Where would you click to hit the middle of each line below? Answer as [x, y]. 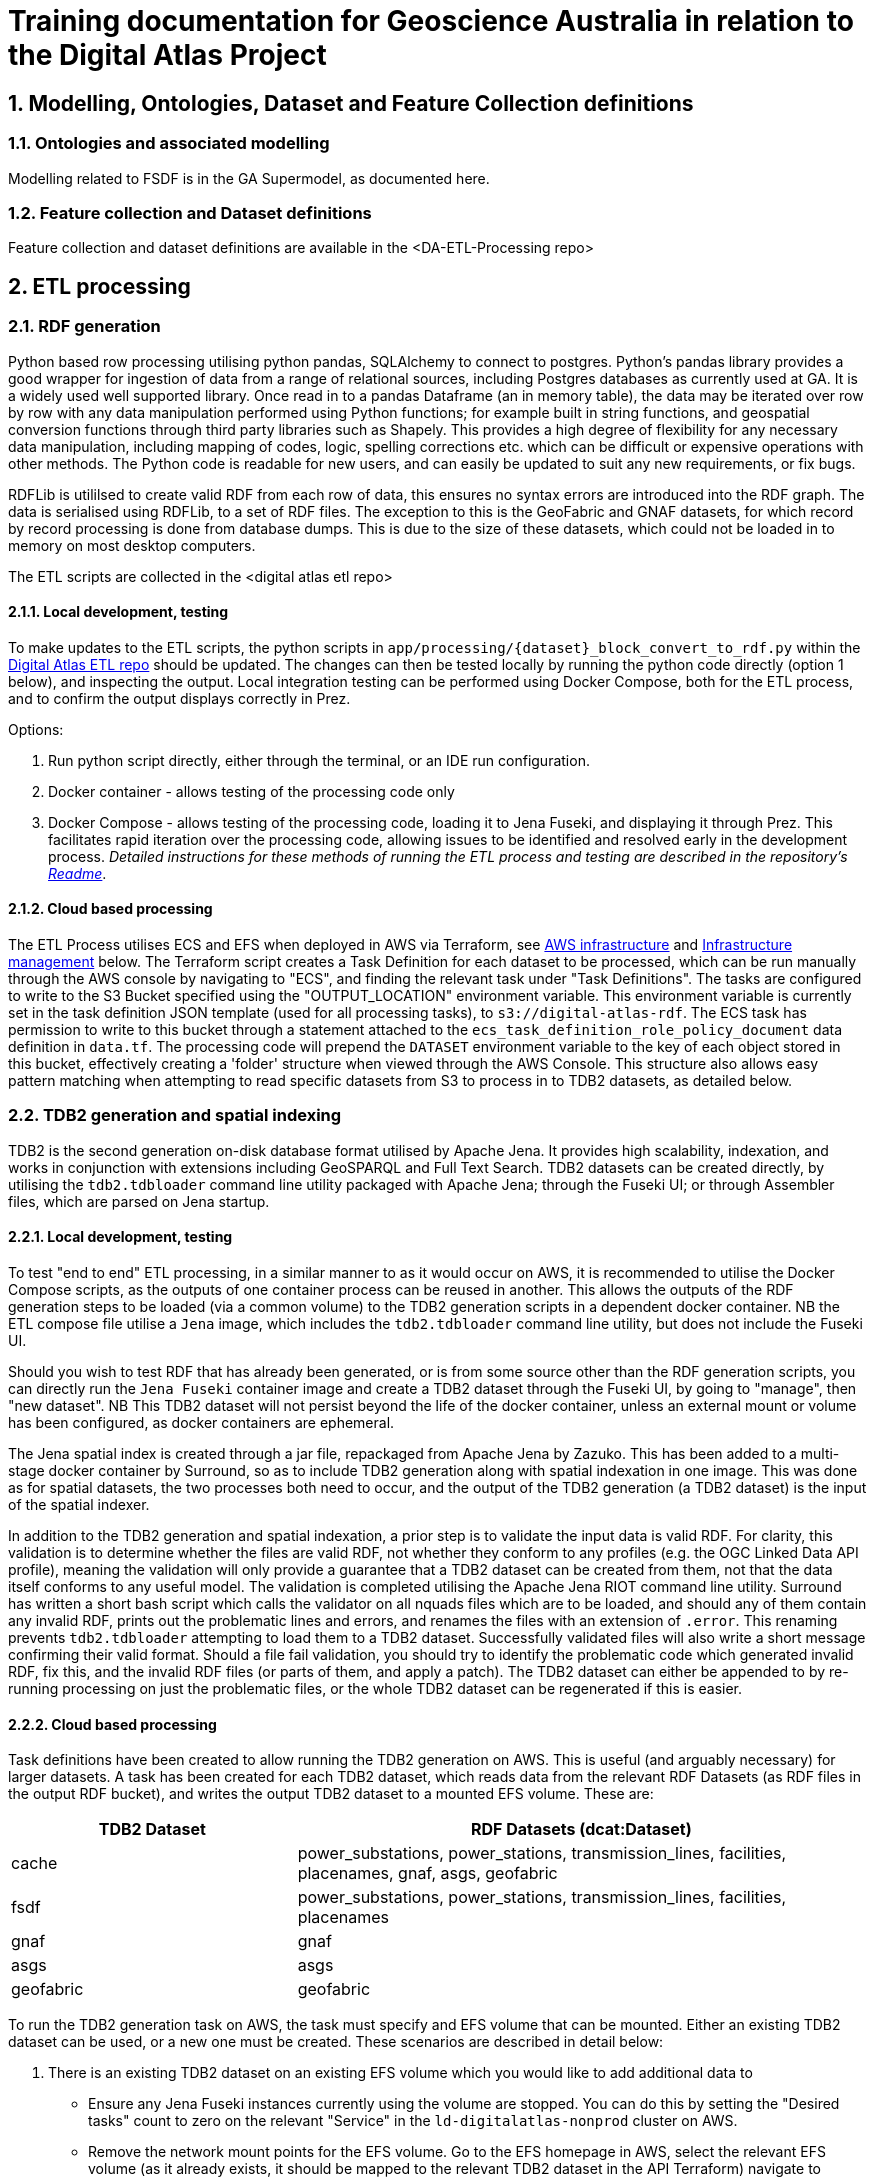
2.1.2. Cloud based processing [110, 909]
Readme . [77, 873]
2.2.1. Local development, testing [120, 1237]
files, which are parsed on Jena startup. [139, 1201]
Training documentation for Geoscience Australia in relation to [431, 21]
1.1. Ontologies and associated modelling [169, 143]
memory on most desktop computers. [132, 545]
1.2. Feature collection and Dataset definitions [190, 212]
